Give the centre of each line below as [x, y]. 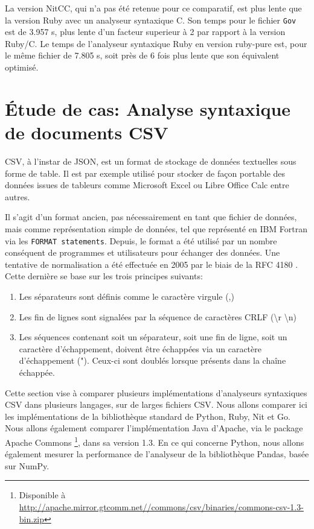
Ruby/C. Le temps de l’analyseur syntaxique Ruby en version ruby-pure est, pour [156, 43]
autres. [18, 196]
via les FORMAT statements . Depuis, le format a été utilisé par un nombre [141, 240]
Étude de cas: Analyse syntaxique [148, 108]
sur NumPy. [27, 465]
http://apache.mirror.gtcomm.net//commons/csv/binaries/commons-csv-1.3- [161, 506]
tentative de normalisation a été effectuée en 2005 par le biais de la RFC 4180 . [152, 264]
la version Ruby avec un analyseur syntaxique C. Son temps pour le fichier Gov [151, 20]
